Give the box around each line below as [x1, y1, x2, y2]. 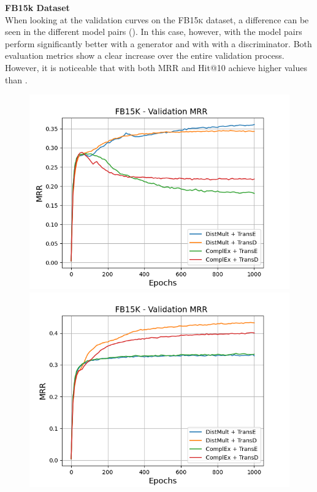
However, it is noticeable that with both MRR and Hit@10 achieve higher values [5, 61, 307, 74]
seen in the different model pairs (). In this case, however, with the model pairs [5, 25, 302, 38]
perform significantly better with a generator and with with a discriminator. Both [5, 37, 312, 50]
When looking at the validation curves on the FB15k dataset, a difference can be [5, 13, 309, 26]
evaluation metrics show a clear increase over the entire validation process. [5, 49, 285, 62]
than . [5, 73, 28, 86]
